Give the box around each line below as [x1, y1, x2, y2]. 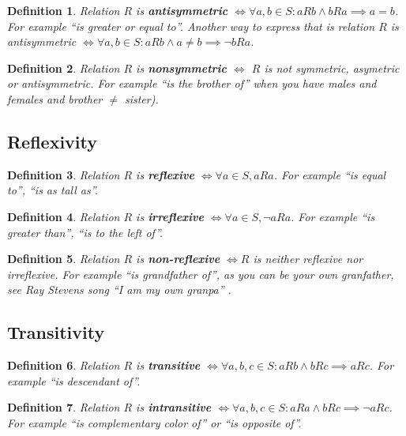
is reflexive [136, 166, 194, 182]
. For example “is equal [273, 166, 386, 182]
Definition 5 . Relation [7, 250, 120, 267]
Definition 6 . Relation [7, 357, 120, 374]
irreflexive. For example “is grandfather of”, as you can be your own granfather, [7, 265, 394, 282]
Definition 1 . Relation [7, 2, 120, 18]
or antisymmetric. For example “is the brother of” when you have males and [7, 75, 377, 92]
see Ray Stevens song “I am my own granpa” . [7, 281, 231, 298]
